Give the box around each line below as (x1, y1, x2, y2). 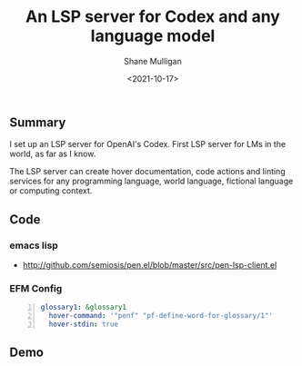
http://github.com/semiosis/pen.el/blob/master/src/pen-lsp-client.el (22, 260, 277, 271)
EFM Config (9, 282, 63, 294)
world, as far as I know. (9, 148, 96, 160)
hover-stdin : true (48, 320, 119, 329)
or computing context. (9, 185, 93, 196)
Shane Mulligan (124, 55, 182, 66)
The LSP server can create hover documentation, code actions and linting (9, 166, 286, 177)
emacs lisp (9, 239, 59, 252)
